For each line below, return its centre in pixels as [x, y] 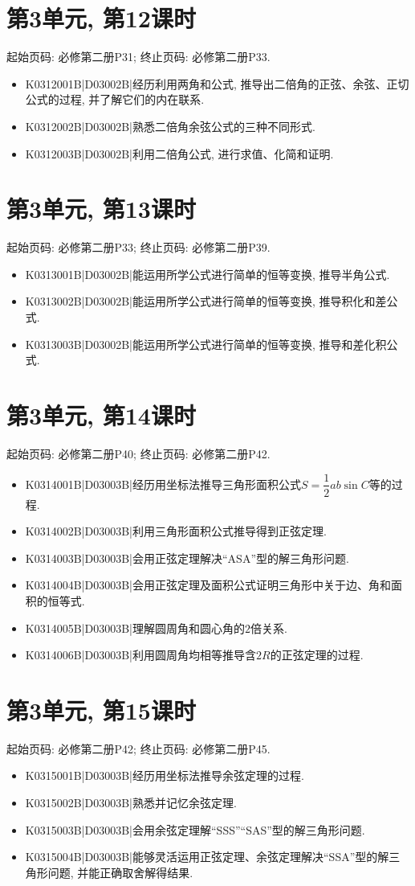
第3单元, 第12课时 [101, 18]
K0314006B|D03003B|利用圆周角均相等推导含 [140, 655]
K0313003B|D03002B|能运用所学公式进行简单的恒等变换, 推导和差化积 [206, 344]
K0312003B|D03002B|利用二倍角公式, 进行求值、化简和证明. [179, 153]
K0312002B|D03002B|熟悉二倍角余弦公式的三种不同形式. [170, 126]
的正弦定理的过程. [317, 655]
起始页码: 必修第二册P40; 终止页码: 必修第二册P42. [138, 453]
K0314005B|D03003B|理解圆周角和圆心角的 [135, 628]
